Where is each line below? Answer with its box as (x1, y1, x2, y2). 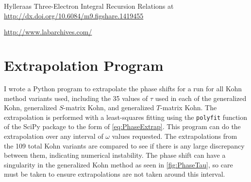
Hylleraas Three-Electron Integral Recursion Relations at (4, 1, 174, 11)
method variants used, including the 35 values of (4, 93, 148, 103)
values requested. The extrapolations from (112, 131, 237, 141)
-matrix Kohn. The (160, 102, 217, 113)
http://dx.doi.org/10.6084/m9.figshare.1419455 (4, 10, 144, 20)
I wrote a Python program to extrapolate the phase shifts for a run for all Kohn (4, 83, 242, 93)
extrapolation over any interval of (4, 131, 103, 141)
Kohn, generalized (4, 102, 57, 113)
